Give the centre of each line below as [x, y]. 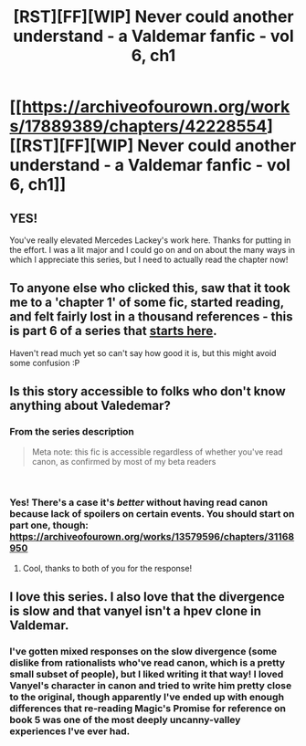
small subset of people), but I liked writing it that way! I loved [147, 675]
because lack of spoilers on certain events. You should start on [152, 514]
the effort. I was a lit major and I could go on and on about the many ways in [152, 250]
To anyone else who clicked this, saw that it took [150, 288]
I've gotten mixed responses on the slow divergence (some [143, 652]
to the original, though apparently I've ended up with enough [147, 698]
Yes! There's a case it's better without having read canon [138, 502]
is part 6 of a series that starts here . [113, 331]
